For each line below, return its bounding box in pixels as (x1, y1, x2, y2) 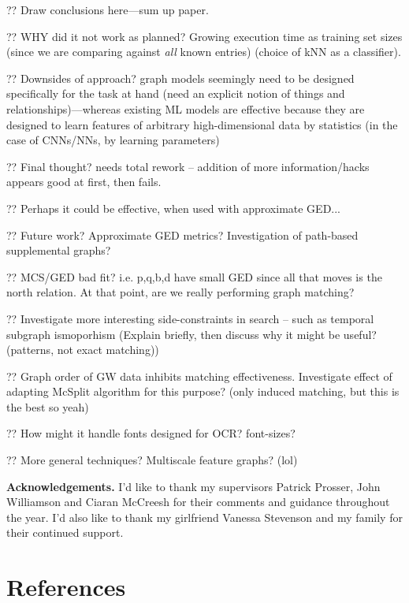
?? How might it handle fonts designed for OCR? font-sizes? (6, 425, 296, 441)
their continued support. (6, 524, 124, 541)
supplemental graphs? (6, 242, 111, 259)
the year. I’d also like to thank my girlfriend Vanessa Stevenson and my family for (6, 508, 403, 525)
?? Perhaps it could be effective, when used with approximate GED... (6, 199, 341, 216)
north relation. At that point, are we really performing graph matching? (6, 284, 355, 300)
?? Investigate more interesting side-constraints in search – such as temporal (6, 310, 374, 326)
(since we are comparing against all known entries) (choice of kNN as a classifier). (6, 43, 401, 60)
